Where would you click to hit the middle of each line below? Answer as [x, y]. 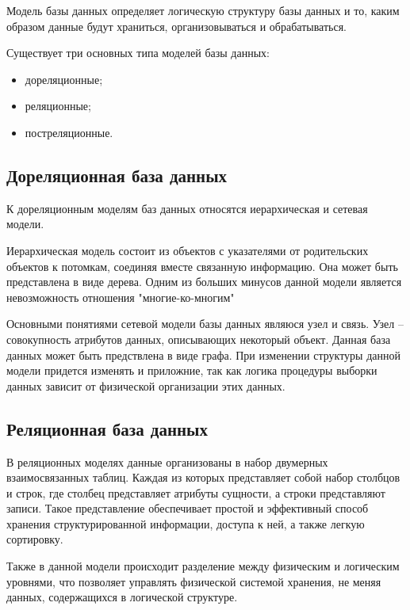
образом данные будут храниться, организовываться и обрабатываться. [176, 26]
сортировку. [35, 539]
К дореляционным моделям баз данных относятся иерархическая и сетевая [187, 208]
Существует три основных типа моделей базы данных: [138, 53]
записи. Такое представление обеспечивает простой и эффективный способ [188, 508]
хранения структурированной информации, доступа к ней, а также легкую [186, 523]
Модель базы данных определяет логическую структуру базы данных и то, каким [203, 10]
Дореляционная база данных [117, 175]
